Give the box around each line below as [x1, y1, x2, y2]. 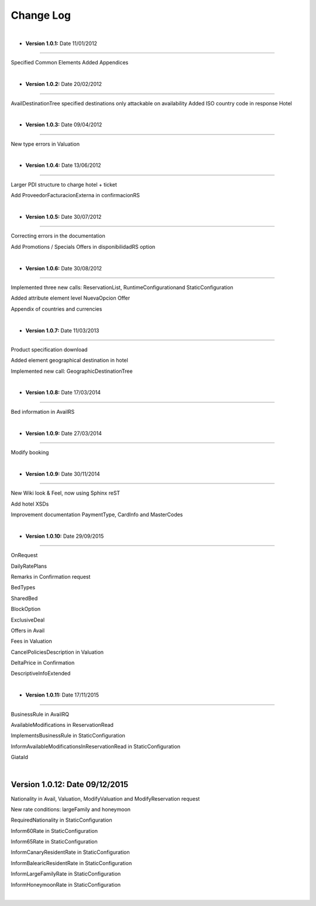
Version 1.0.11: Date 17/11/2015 [25, 691, 99, 699]
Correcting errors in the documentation [11, 232, 105, 239]
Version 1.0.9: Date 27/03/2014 [25, 430, 102, 437]
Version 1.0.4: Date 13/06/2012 [25, 162, 102, 169]
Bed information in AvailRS [11, 408, 75, 415]
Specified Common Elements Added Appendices [11, 59, 129, 66]
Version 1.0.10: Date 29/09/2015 [25, 533, 104, 540]
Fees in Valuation [11, 638, 52, 645]
